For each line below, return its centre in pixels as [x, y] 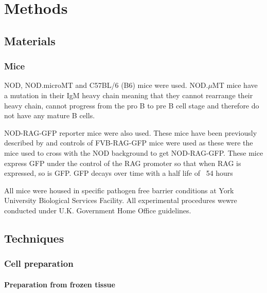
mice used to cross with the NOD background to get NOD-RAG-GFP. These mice [134, 152]
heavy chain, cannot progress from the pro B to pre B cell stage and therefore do [132, 105]
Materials [30, 40]
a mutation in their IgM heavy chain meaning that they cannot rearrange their [129, 95]
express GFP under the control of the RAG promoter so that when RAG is [123, 163]
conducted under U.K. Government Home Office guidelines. [98, 210]
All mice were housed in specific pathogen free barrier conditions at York [119, 190]
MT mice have [235, 85]
